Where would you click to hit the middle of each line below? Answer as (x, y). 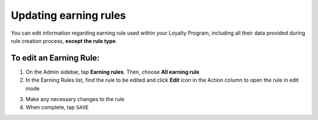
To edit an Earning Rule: (55, 58)
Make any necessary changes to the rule (75, 99)
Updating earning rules (69, 15)
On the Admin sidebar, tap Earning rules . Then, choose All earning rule (112, 72)
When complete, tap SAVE (57, 107)
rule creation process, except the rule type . (64, 41)
